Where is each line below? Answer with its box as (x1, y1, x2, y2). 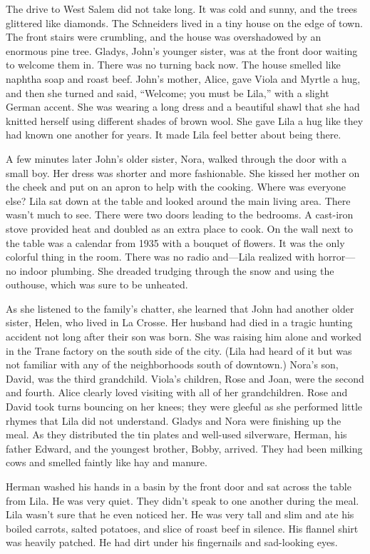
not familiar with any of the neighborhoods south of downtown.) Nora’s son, (6, 357, 339, 372)
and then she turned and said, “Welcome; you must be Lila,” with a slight (6, 85, 329, 100)
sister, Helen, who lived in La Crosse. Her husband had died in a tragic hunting (6, 315, 353, 330)
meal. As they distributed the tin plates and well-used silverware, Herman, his (6, 427, 347, 442)
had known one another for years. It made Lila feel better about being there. (6, 127, 341, 142)
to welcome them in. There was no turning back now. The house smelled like (6, 57, 341, 72)
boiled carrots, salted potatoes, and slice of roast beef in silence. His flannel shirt (6, 520, 359, 535)
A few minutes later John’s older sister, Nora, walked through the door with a (6, 151, 347, 166)
